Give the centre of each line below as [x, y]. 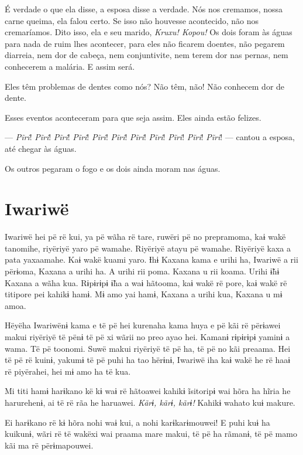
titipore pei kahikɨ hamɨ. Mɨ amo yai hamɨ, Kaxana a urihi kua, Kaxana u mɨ [144, 294]
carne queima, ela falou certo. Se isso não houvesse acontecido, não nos [132, 20]
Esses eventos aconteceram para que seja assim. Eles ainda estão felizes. [133, 117]
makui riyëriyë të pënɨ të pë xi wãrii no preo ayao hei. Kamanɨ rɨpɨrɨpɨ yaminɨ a [147, 337]
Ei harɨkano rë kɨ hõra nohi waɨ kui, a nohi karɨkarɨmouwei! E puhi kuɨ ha [137, 422]
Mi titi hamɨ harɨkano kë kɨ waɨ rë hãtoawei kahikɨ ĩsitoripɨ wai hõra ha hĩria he [148, 391]
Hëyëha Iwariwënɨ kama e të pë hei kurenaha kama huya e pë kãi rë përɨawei [143, 325]
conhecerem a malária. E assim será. [70, 66]
